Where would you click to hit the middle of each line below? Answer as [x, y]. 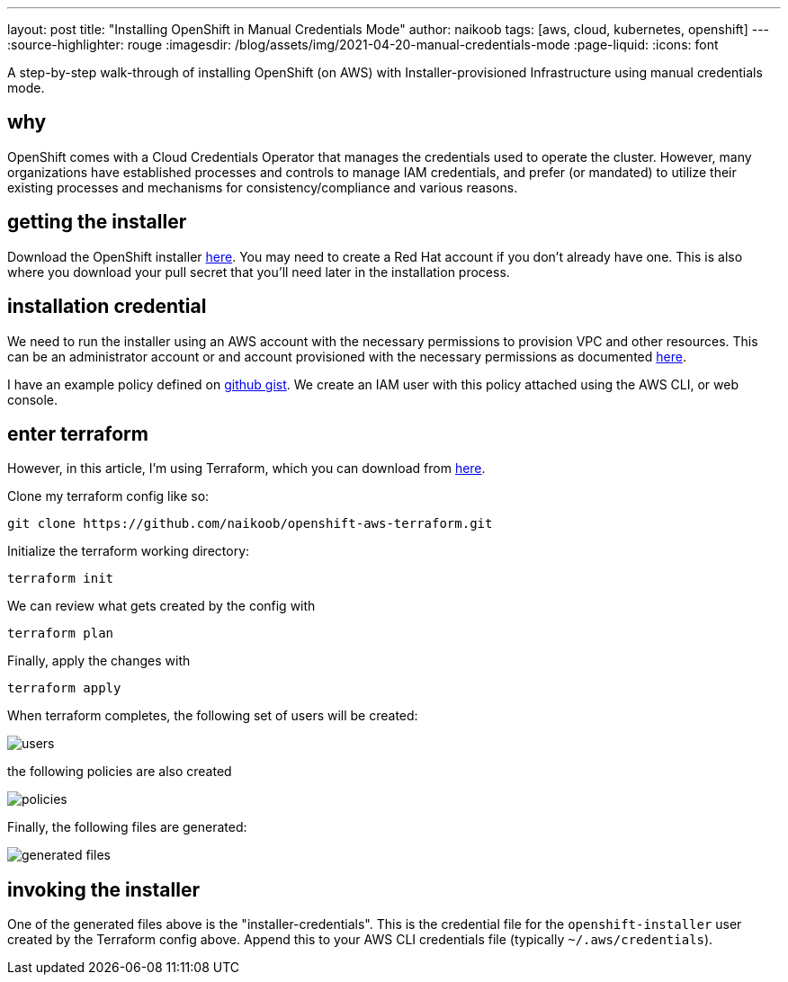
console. [33, 399]
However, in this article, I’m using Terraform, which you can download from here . [246, 469]
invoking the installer [103, 889]
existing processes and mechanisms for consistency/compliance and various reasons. [263, 187]
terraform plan [61, 634]
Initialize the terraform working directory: [129, 551]
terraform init [61, 579]
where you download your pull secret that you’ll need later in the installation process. [259, 272]
